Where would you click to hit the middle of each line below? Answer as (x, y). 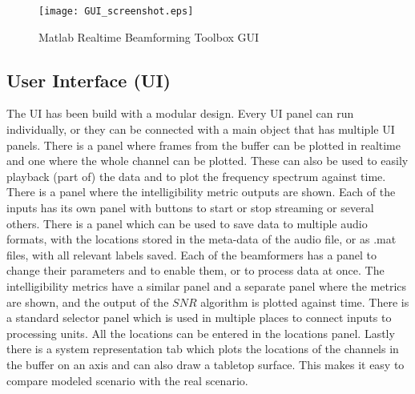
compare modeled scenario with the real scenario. (127, 380)
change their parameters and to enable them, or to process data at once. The (195, 270)
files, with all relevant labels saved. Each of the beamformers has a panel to (191, 254)
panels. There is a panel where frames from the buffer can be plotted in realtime (203, 145)
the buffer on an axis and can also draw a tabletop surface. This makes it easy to (205, 364)
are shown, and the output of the (88, 302)
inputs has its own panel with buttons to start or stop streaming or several (190, 208)
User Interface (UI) (89, 80)
